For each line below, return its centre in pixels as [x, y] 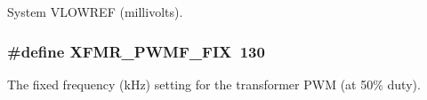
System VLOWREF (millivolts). [95, 12]
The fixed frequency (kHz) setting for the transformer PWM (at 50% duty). [214, 84]
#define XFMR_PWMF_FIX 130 [136, 51]
